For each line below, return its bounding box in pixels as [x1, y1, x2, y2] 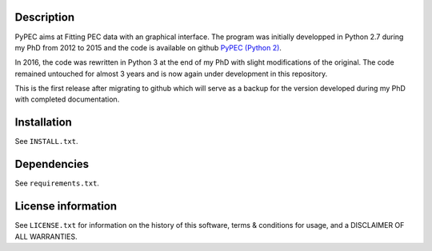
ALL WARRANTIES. [14, 232, 78, 241]
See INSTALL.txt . [14, 137, 79, 146]
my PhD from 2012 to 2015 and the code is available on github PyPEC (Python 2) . [14, 42, 282, 52]
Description [14, 10, 75, 24]
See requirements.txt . [14, 178, 100, 188]
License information [14, 200, 118, 213]
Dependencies [14, 157, 90, 171]
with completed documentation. [14, 94, 120, 104]
